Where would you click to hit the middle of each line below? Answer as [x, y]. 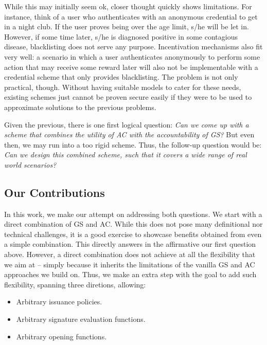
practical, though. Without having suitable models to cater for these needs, [123, 87]
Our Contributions [55, 192]
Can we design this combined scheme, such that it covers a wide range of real [126, 155]
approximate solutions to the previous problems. [80, 107]
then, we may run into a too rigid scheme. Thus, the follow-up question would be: [133, 144]
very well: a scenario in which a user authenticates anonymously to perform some [132, 56]
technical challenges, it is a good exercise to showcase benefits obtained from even [133, 234]
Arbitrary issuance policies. [59, 302]
